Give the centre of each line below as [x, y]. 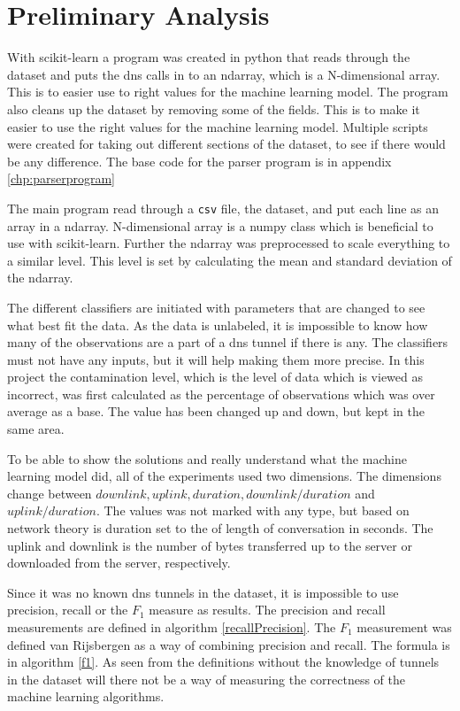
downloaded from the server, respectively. [119, 563]
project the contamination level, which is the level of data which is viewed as [215, 377]
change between [50, 493]
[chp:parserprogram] [61, 178]
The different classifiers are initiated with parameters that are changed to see [216, 307]
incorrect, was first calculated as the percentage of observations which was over [221, 394]
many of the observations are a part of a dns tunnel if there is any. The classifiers [228, 342]
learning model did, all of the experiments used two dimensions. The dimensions [224, 476]
